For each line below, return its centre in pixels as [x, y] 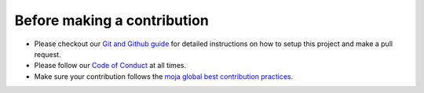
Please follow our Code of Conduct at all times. [110, 66]
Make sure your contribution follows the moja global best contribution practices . [164, 76]
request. [48, 54]
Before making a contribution [112, 20]
